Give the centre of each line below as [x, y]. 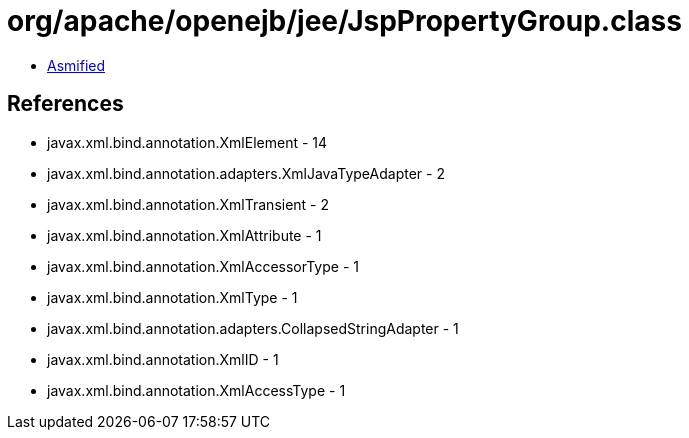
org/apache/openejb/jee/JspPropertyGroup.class [344, 21]
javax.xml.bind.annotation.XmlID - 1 [163, 359]
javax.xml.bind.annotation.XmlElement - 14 [187, 142]
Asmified [76, 65]
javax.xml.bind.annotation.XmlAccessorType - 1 [203, 266]
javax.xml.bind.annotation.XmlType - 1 [172, 297]
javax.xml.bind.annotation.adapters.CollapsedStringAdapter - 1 [253, 328]
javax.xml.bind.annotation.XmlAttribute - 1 [184, 235]
